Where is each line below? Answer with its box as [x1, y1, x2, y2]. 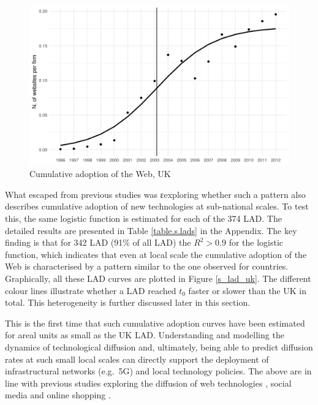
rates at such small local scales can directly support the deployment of [5, 352, 269, 365]
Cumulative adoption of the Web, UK [29, 167, 171, 180]
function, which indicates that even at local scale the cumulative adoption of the [5, 248, 307, 260]
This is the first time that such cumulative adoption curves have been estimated [5, 316, 305, 329]
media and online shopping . [5, 388, 111, 401]
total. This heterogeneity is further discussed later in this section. [5, 296, 251, 309]
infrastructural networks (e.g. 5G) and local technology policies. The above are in [5, 365, 312, 377]
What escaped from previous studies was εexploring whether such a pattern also [5, 187, 306, 200]
